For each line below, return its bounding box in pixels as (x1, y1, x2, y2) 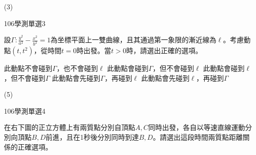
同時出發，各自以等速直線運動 (148, 122, 245, 132)
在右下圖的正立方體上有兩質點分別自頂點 (4, 122, 135, 132)
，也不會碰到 (56, 63, 98, 73)
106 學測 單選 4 (4, 105, 45, 116)
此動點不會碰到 (4, 63, 52, 73)
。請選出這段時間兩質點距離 (152, 132, 243, 142)
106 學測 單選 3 (4, 18, 45, 28)
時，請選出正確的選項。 (126, 45, 202, 56)
